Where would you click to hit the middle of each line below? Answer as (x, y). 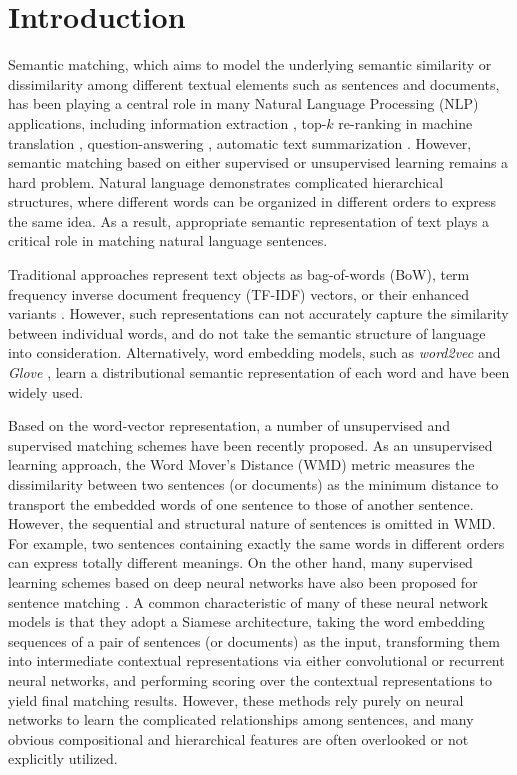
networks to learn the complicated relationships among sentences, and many (241, 719)
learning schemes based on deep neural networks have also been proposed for (243, 581)
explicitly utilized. (63, 758)
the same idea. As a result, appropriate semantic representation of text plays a (248, 220)
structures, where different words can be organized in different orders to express (252, 201)
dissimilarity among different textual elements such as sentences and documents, (254, 83)
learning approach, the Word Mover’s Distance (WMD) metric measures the (241, 464)
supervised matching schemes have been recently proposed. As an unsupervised (250, 444)
